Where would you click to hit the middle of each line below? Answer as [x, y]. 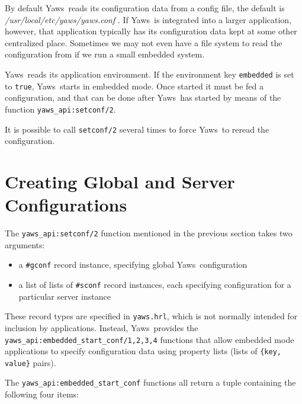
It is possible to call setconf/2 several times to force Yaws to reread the [137, 129]
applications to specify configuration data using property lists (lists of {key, [143, 351]
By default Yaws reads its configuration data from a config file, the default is [145, 8]
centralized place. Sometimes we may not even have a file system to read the [144, 42]
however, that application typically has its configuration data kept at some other [151, 31]
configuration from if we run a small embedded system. [105, 54]
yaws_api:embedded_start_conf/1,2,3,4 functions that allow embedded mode [150, 339]
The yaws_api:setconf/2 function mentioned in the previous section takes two [149, 233]
